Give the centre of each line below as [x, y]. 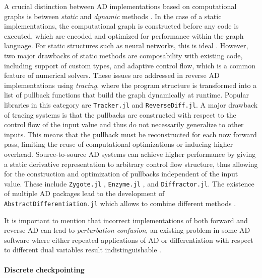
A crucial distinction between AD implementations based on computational [120, 6]
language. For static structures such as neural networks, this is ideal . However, [126, 45]
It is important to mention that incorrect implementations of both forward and [126, 220]
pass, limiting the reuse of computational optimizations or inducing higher [119, 144]
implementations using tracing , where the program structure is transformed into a [130, 85]
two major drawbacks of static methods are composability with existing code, [123, 55]
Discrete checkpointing [44, 269]
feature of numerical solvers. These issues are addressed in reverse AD [112, 75]
